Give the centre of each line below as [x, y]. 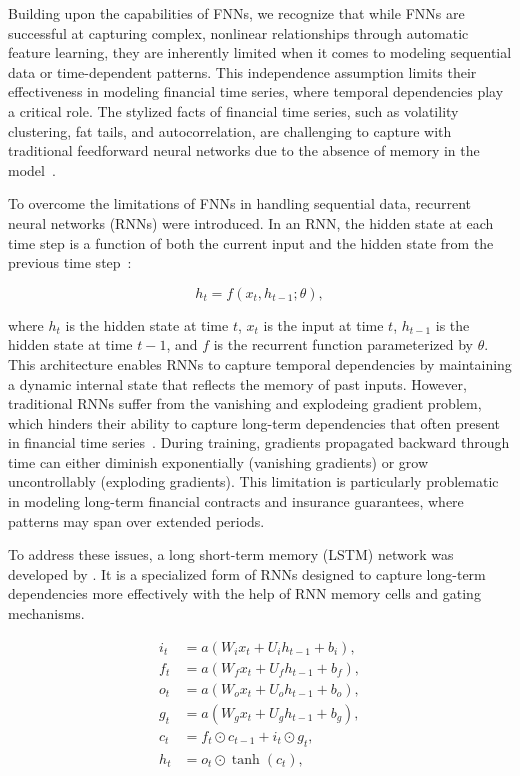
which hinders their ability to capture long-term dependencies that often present [254, 422]
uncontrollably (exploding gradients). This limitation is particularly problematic [253, 481]
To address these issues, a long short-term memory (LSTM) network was [231, 554]
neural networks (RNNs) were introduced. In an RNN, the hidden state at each [251, 222]
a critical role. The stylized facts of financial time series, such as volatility [233, 110]
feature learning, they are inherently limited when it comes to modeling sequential [260, 52]
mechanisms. [46, 613]
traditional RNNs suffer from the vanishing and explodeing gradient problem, [245, 403]
